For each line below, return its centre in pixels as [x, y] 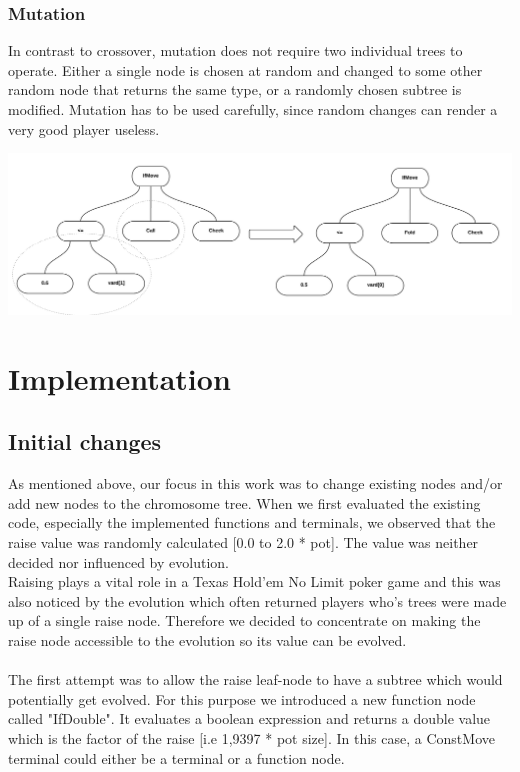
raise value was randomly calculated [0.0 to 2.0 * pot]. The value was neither [243, 542]
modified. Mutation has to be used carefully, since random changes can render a [253, 109]
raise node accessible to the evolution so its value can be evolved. [207, 640]
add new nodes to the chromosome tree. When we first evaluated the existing [244, 502]
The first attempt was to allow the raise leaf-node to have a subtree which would [255, 679]
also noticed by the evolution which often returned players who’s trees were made [257, 600]
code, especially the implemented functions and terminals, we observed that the [252, 522]
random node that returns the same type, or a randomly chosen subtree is [235, 89]
